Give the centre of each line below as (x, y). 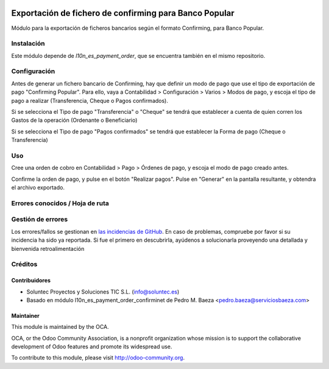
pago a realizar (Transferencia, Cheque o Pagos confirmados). (90, 100)
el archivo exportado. (38, 188)
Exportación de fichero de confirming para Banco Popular (123, 13)
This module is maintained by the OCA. (60, 327)
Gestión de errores (40, 219)
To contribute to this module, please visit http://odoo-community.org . (98, 358)
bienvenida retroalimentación (48, 248)
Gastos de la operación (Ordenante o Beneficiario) (74, 120)
